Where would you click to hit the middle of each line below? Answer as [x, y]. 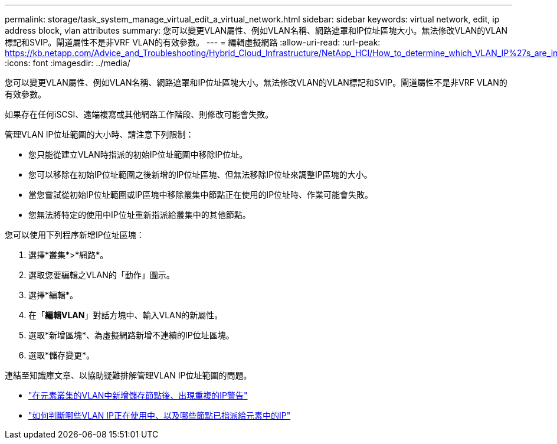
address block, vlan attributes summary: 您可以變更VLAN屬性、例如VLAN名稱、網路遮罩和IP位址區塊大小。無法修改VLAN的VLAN [256, 30]
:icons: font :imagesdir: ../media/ [68, 63]
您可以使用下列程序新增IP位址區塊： [75, 235]
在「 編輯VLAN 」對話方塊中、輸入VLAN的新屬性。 [126, 315]
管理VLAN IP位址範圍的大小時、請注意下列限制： [99, 134]
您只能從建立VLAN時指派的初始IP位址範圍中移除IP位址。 [138, 154]
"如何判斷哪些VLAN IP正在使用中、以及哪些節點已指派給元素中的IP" [160, 415]
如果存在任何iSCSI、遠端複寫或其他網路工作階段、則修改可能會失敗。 [139, 114]
